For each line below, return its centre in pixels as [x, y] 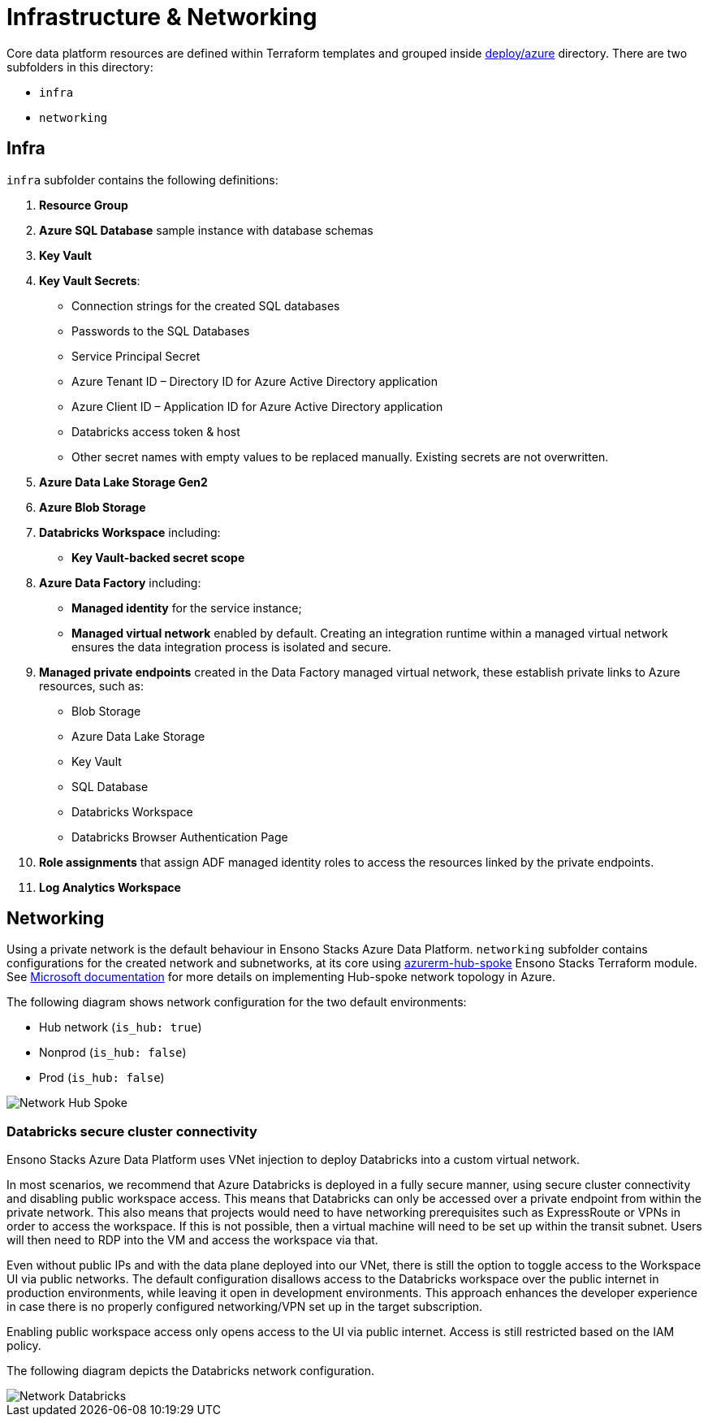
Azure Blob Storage [93, 507]
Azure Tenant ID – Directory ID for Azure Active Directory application [255, 381]
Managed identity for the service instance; [187, 608]
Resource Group [84, 205]
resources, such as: [91, 686]
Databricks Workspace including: [130, 532]
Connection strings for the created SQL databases [206, 305]
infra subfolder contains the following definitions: [142, 179]
